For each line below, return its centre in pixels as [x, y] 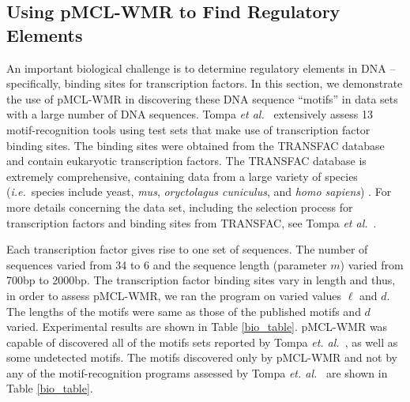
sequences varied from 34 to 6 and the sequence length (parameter [167, 264]
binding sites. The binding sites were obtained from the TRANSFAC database [196, 145]
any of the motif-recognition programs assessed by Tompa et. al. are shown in [197, 372]
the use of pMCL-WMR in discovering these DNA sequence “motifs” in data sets [202, 98]
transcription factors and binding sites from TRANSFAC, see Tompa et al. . [192, 222]
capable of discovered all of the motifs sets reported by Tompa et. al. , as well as [202, 342]
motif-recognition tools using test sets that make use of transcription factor [188, 129]
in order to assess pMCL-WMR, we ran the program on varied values [174, 295]
